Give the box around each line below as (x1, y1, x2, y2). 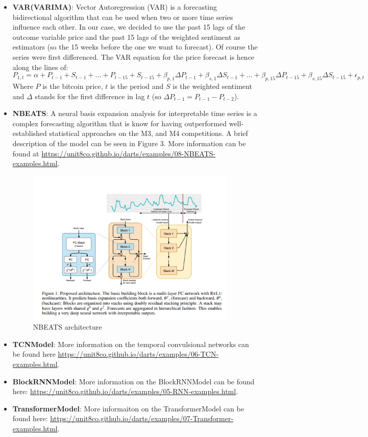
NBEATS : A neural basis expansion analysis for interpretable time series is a (12, 108, 257, 119)
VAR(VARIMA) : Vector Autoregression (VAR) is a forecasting (12, 2, 217, 12)
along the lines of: (12, 61, 68, 72)
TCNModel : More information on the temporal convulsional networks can (12, 338, 249, 349)
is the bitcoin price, (42, 80, 103, 91)
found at (12, 148, 39, 158)
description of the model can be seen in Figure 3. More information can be (12, 137, 246, 148)
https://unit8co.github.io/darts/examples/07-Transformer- (50, 413, 234, 424)
